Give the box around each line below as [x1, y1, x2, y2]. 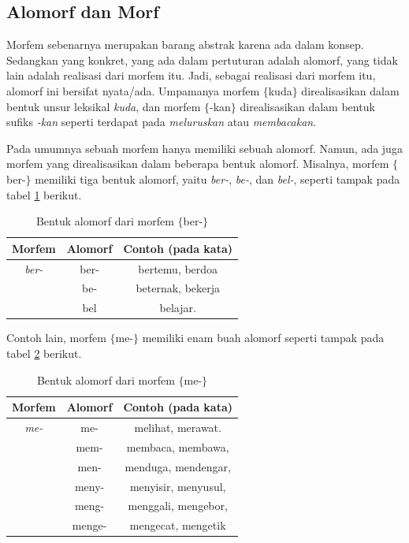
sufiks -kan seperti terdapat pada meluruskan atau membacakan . [6, 113, 317, 130]
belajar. [159, 299, 196, 316]
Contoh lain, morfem [6, 329, 106, 346]
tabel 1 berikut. [6, 186, 82, 203]
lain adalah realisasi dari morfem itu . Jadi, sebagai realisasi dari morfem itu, [6, 67, 376, 84]
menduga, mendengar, [125, 458, 232, 474]
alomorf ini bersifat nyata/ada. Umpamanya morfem [6, 82, 260, 99]
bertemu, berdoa [138, 260, 218, 277]
